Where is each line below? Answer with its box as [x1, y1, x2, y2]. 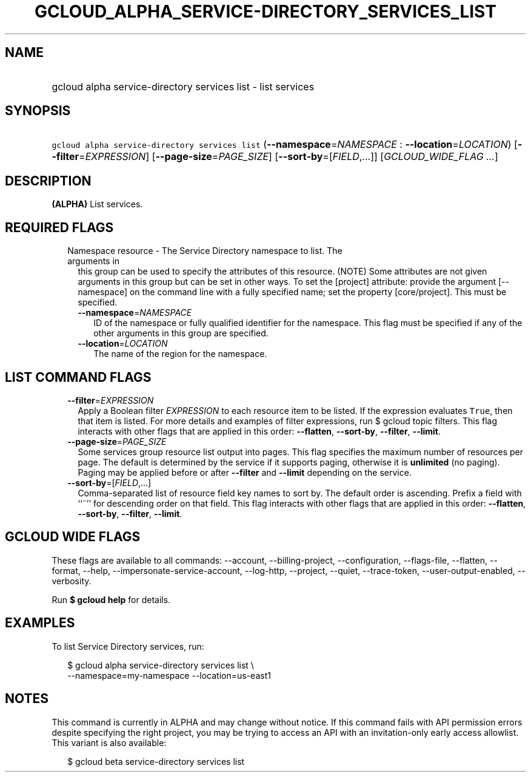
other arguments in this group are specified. [93, 328, 269, 339]
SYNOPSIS [5, 103, 71, 119]
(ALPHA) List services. [52, 199, 143, 210]
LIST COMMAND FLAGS [5, 369, 152, 385]
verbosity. [52, 575, 92, 586]
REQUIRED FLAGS [5, 219, 114, 235]
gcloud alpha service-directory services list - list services [52, 80, 315, 93]
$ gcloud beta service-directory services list [67, 756, 245, 767]
